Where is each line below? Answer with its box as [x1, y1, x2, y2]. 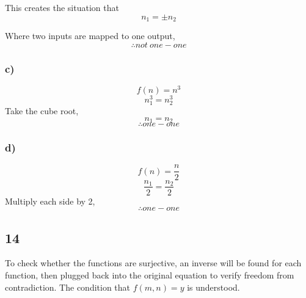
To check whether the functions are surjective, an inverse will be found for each [5, 256, 302, 269]
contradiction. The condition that [5, 280, 131, 293]
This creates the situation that [5, 1, 119, 13]
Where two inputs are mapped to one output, [5, 29, 175, 42]
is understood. [187, 280, 240, 293]
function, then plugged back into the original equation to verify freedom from [5, 268, 294, 281]
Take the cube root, [5, 104, 79, 117]
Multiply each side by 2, [5, 194, 95, 207]
